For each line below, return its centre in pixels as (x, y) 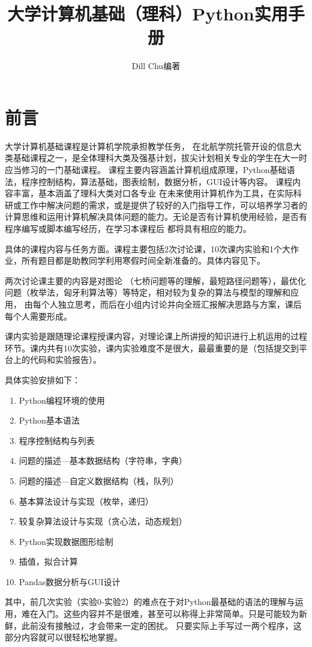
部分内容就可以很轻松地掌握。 (64, 637)
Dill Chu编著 (156, 66)
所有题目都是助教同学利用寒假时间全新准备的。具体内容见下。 (143, 260)
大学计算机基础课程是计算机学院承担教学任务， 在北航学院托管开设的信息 (149, 146)
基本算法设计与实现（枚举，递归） (86, 501)
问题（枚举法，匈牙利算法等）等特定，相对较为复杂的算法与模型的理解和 (148, 292)
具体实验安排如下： (43, 379)
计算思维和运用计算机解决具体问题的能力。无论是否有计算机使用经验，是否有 (156, 217)
